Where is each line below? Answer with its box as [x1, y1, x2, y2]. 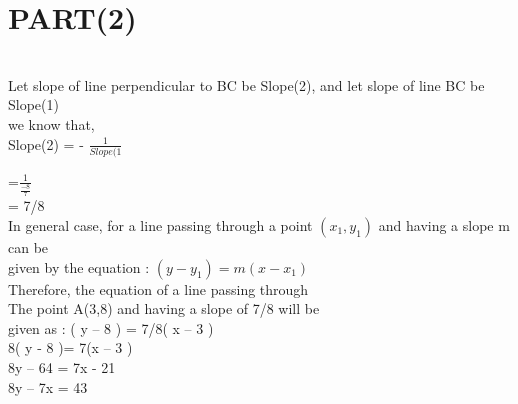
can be [8, 236, 49, 257]
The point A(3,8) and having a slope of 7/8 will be [8, 298, 320, 319]
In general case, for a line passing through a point [8, 214, 313, 235]
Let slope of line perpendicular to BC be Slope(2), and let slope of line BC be [8, 74, 485, 95]
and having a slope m [378, 214, 510, 235]
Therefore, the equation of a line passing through [8, 278, 309, 299]
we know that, [8, 113, 95, 134]
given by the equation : [8, 256, 150, 277]
